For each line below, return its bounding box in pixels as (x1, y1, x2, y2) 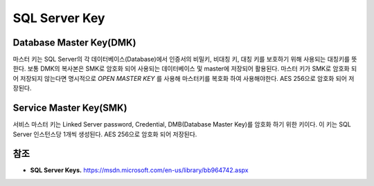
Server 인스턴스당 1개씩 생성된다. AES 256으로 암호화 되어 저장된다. (12, 130, 197, 138)
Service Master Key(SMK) (12, 102, 127, 114)
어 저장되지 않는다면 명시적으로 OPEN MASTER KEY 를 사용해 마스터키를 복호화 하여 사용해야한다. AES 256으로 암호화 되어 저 (12, 74, 355, 82)
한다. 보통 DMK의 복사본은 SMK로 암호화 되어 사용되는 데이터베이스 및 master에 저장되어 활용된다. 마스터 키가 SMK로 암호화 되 (12, 64, 357, 73)
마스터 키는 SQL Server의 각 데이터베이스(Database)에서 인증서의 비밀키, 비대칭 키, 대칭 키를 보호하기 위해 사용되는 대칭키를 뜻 (12, 55, 357, 64)
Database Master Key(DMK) (12, 37, 136, 48)
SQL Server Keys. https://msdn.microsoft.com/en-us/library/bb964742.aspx (30, 166, 249, 174)
